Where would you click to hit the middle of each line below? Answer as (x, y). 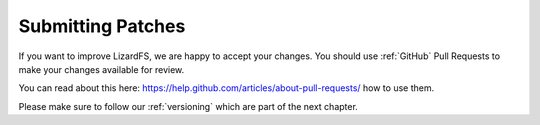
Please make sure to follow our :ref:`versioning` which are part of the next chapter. (188, 106)
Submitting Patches (102, 26)
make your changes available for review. (101, 69)
